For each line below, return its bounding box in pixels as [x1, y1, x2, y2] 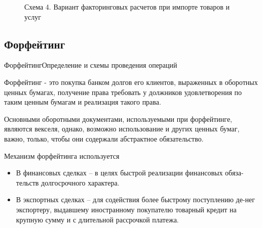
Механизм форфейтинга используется [4, 150, 120, 161]
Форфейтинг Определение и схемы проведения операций [4, 60, 177, 70]
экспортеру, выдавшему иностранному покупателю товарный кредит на [16, 204, 237, 214]
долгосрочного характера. [41, 177, 120, 188]
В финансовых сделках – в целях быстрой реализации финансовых [16, 167, 223, 178]
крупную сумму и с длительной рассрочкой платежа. [16, 214, 179, 224]
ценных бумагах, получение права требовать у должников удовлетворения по [4, 86, 242, 97]
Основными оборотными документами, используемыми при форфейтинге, [4, 113, 233, 124]
